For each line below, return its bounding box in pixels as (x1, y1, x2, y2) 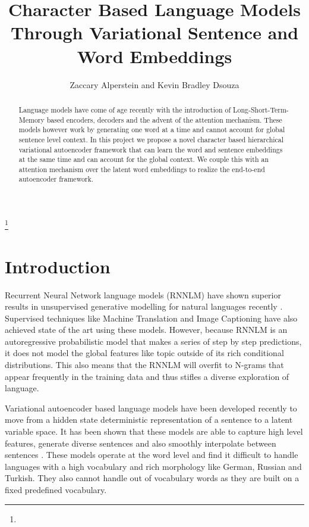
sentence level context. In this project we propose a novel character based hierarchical (18, 134, 284, 144)
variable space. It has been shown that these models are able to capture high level (5, 425, 303, 438)
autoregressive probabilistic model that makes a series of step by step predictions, (5, 335, 302, 347)
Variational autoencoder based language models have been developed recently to (5, 401, 297, 414)
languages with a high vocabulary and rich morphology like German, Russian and (5, 460, 302, 472)
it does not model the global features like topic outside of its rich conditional (5, 347, 284, 359)
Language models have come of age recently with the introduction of (18, 104, 231, 114)
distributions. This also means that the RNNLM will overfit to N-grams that (5, 358, 284, 371)
